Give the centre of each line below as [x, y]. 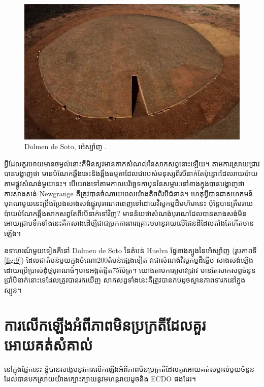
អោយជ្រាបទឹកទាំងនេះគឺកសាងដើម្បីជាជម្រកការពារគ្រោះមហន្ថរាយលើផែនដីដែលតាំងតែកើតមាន [129, 223]
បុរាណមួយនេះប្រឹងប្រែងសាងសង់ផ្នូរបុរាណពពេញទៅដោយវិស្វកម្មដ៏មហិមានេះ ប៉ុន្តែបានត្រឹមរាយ [129, 203]
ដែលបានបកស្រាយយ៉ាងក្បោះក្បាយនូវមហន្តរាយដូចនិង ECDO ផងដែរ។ [100, 379]
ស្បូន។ [13, 289]
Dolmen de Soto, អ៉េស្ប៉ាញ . [66, 146]
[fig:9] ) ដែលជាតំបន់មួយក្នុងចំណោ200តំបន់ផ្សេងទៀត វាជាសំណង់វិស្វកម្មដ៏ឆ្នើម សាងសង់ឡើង [129, 260]
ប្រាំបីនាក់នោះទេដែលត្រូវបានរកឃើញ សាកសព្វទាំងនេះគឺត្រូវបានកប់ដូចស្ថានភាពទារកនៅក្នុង [125, 280]
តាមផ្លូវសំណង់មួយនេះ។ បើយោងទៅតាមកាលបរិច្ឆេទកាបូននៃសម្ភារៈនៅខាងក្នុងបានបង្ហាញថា [124, 183]
